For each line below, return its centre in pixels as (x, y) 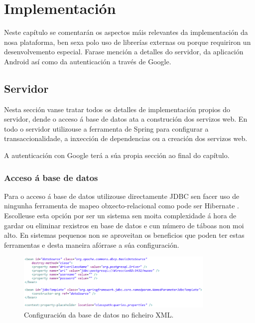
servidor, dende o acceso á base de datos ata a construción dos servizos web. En (126, 119)
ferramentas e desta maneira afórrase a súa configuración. (92, 244)
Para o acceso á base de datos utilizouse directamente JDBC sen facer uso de (122, 196)
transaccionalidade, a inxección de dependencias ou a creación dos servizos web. (126, 138)
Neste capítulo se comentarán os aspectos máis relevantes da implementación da (126, 32)
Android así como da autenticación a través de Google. (88, 61)
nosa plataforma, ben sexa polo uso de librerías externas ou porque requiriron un (127, 42)
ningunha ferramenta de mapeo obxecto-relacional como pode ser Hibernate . (122, 206)
